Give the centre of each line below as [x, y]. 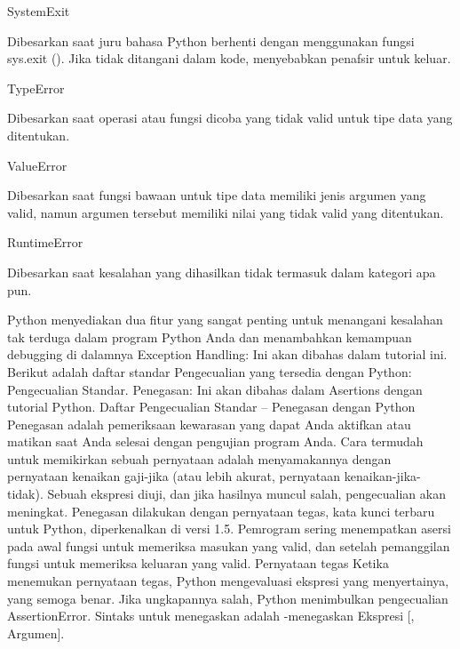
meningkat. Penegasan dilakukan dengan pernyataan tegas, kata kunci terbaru [221, 511]
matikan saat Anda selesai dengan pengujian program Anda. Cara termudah [215, 441]
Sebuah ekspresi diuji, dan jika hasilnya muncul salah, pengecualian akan [246, 494]
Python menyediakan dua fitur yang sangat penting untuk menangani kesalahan [225, 320]
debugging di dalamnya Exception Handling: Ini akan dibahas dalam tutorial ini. [227, 354]
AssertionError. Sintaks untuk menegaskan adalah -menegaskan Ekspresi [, [211, 616]
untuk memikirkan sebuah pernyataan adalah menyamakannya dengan [199, 458]
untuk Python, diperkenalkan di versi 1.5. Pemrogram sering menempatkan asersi [229, 529]
